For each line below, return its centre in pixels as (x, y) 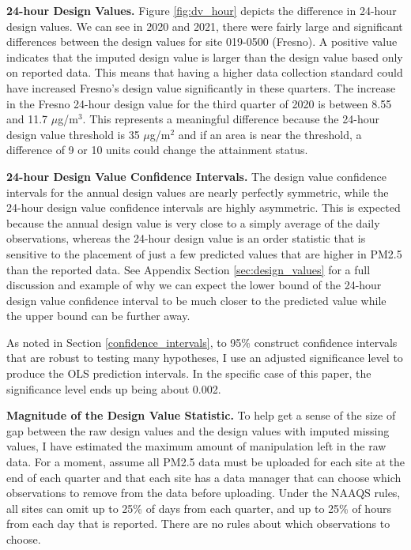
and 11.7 (27, 119)
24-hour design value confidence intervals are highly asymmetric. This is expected (204, 207)
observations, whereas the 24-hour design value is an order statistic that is (186, 238)
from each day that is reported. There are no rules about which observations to (198, 524)
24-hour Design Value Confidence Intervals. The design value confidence (196, 176)
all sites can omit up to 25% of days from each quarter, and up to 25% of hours (199, 508)
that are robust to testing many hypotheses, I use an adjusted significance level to (205, 358)
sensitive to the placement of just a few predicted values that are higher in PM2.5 (204, 253)
